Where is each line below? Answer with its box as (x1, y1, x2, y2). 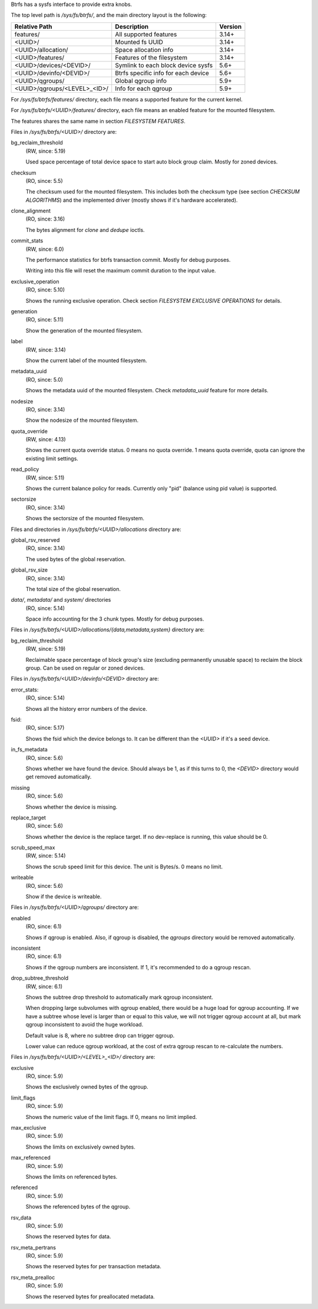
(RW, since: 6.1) (25, 983, 63, 990)
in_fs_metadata (11, 746, 48, 753)
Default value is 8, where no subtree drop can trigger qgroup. (25, 1032, 175, 1039)
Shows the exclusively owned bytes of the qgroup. (25, 1083, 148, 1091)
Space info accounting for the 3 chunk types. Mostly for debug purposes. (25, 615, 204, 622)
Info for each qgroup (115, 84, 173, 93)
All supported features (115, 30, 177, 38)
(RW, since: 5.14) (25, 852, 66, 859)
